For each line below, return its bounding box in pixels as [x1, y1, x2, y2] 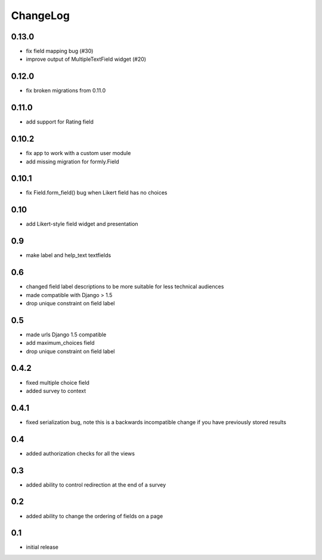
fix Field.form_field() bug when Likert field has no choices [26, 189, 168, 196]
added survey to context [26, 387, 86, 394]
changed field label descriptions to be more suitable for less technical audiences [26, 283, 224, 290]
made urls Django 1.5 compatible [26, 331, 107, 338]
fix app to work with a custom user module [26, 150, 131, 157]
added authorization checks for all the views [26, 450, 135, 457]
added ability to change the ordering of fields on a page [26, 512, 163, 519]
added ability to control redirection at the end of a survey [26, 481, 166, 488]
